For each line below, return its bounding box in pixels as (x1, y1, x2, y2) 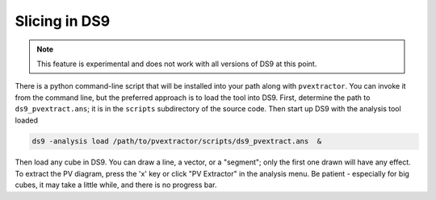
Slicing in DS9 (15, 12, 111, 30)
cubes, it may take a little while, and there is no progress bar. (15, 180, 217, 190)
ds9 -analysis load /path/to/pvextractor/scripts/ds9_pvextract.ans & (31, 137, 322, 146)
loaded (15, 115, 39, 125)
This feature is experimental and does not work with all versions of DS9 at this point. (36, 59, 317, 69)
